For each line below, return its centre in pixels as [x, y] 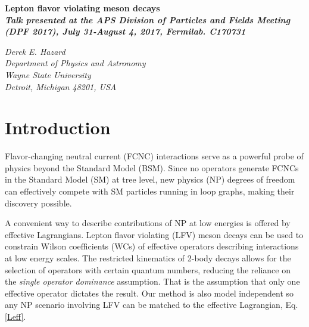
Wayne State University [48, 74]
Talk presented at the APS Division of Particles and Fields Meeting [148, 19]
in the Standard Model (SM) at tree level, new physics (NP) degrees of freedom [150, 179]
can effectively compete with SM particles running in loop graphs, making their [150, 191]
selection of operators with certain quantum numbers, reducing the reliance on [148, 269]
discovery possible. [38, 203]
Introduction [58, 127]
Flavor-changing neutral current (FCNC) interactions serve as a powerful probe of [154, 156]
